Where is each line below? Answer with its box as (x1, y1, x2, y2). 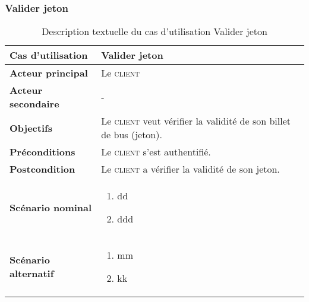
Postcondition (10, 162, 75, 176)
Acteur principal (10, 66, 88, 80)
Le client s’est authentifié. (101, 145, 211, 159)
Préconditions (10, 145, 75, 159)
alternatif (10, 266, 54, 281)
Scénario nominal (10, 200, 92, 214)
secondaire (10, 97, 59, 111)
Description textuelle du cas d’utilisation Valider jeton (42, 24, 267, 39)
